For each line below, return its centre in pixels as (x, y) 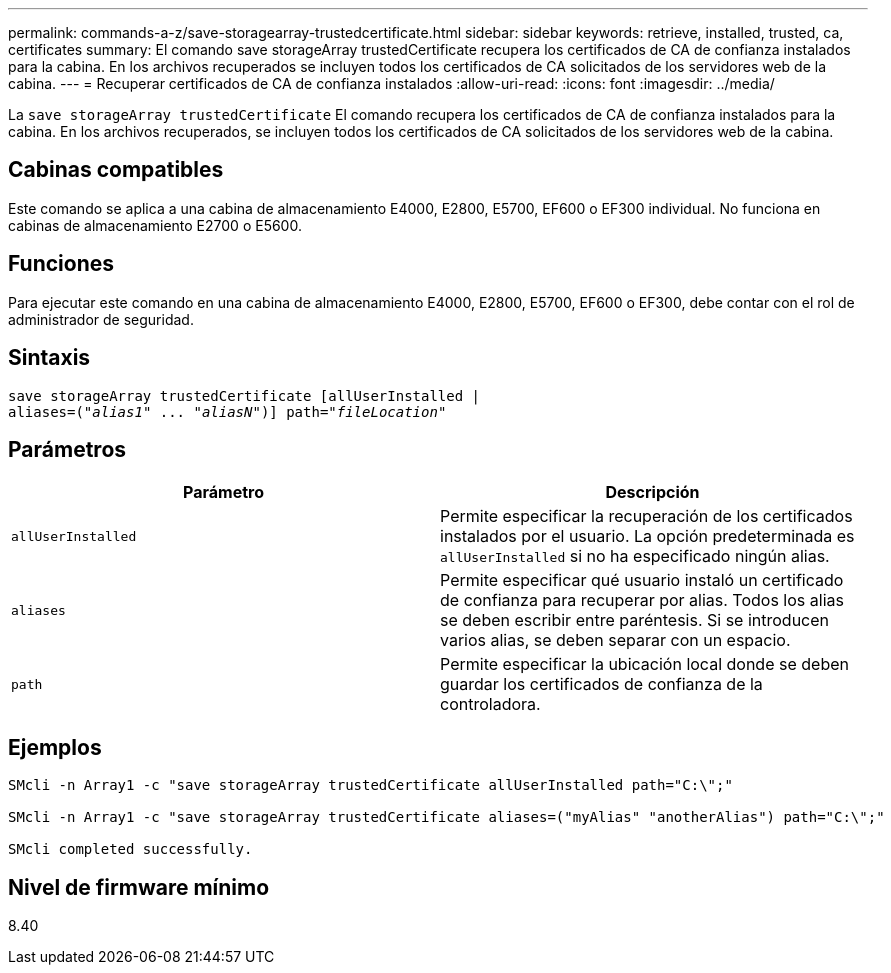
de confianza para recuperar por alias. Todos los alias (642, 600)
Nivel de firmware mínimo (139, 887)
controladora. (490, 704)
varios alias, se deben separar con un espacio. (615, 640)
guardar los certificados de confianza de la (601, 684)
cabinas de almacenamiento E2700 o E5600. (155, 225)
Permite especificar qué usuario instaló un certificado (642, 580)
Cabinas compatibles (116, 170)
